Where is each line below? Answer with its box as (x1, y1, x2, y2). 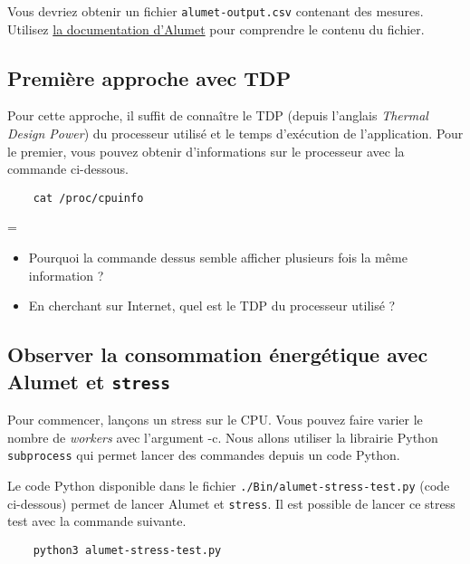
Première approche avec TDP (7, 63, 292, 91)
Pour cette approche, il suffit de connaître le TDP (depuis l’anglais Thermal (7, 106, 428, 125)
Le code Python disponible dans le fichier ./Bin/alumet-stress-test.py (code (7, 475, 450, 494)
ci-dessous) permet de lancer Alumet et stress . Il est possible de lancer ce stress (7, 493, 456, 512)
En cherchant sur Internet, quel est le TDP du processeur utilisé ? (28, 296, 396, 315)
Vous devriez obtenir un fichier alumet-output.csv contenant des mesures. (7, 2, 424, 20)
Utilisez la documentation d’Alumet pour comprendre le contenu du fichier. (7, 19, 425, 38)
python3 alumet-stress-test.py (33, 543, 222, 557)
